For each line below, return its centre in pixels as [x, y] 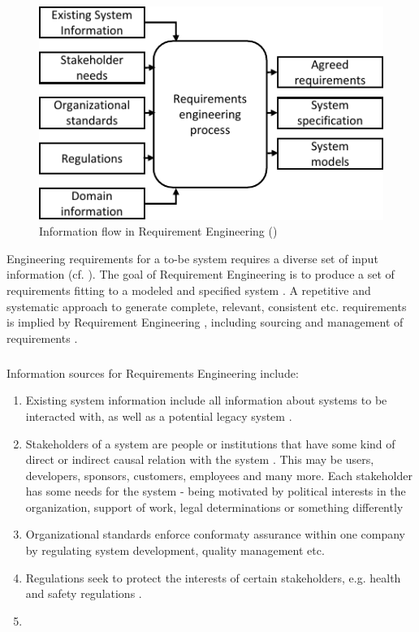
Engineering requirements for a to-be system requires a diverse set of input [192, 258]
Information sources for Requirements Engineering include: [153, 372]
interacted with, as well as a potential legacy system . [159, 416]
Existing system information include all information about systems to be [206, 400]
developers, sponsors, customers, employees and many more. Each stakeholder [219, 475]
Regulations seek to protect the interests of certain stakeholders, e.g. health [213, 577]
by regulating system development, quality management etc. [175, 550]
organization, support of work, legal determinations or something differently [214, 506]
